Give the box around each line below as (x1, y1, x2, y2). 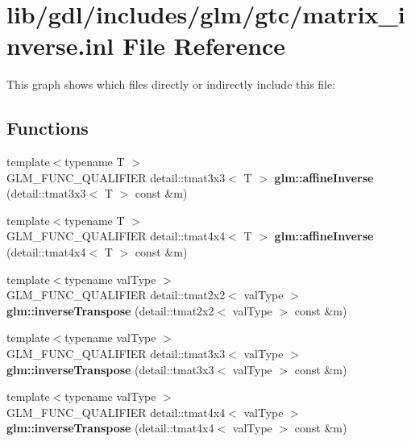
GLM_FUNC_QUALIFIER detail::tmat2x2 (6, 286, 226, 303)
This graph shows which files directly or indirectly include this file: (6, 76, 336, 93)
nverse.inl (6, 29, 114, 62)
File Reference (122, 29, 286, 62)
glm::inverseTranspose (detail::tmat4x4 (6, 419, 214, 436)
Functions (6, 115, 89, 140)
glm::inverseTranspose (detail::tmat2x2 (6, 302, 214, 319)
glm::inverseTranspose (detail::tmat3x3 (6, 361, 214, 377)
